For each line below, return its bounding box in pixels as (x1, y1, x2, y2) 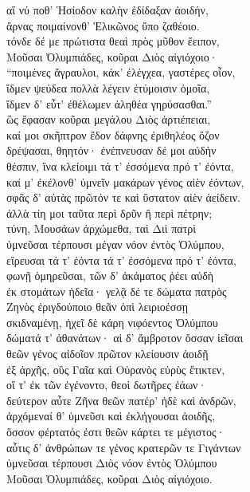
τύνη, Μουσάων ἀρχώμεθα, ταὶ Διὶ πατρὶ (6, 220, 197, 237)
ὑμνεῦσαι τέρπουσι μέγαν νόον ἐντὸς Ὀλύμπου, (6, 235, 225, 252)
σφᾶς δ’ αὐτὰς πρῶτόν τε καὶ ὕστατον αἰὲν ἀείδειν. (6, 189, 240, 206)
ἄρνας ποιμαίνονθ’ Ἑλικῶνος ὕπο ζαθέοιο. (6, 17, 200, 33)
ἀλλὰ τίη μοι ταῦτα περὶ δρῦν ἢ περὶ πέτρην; (6, 204, 213, 221)
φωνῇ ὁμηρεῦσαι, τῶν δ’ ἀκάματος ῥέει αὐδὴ (6, 267, 214, 284)
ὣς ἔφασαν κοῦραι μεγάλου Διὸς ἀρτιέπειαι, (6, 111, 211, 128)
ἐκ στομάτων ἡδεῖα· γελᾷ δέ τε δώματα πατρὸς (6, 282, 227, 299)
